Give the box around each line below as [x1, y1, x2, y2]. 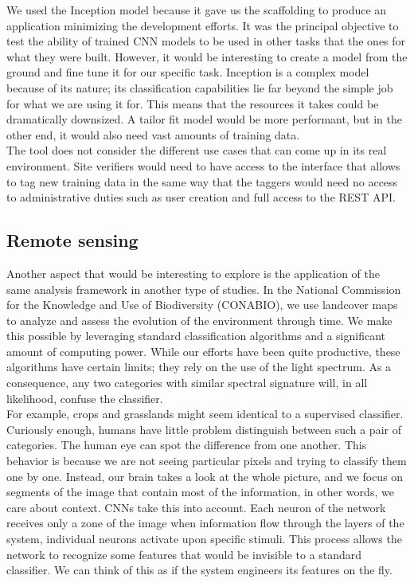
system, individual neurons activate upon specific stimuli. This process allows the [6, 530, 402, 547]
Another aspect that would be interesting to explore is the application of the [6, 264, 380, 281]
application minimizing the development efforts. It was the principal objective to [6, 17, 399, 33]
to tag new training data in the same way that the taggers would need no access [6, 173, 398, 190]
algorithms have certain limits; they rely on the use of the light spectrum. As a [6, 358, 392, 375]
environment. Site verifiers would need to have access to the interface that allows [6, 157, 400, 174]
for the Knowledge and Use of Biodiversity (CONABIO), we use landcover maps [6, 296, 398, 313]
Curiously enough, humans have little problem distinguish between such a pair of [6, 421, 401, 437]
